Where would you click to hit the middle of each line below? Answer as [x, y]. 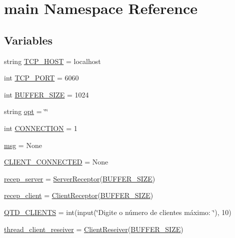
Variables [28, 40]
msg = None [23, 145]
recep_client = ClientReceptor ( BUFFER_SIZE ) [79, 195]
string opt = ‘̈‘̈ [26, 111]
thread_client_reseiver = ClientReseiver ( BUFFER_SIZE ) [94, 229]
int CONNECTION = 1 [41, 128]
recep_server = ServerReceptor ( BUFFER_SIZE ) [80, 178]
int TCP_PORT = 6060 [41, 78]
